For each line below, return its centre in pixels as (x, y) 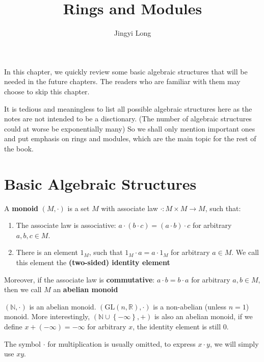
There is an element (47, 252)
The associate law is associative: (66, 225)
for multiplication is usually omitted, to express (122, 343)
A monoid (21, 208)
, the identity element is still (177, 326)
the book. (19, 148)
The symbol (23, 343)
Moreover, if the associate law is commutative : (80, 279)
